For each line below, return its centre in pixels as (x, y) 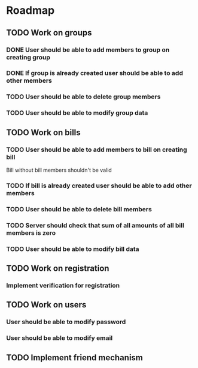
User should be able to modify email (60, 338)
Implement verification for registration (63, 285)
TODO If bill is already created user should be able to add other (99, 186)
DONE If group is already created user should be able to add (95, 73)
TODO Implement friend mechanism (75, 357)
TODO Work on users (46, 305)
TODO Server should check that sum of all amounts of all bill (95, 225)
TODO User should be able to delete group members (83, 97)
